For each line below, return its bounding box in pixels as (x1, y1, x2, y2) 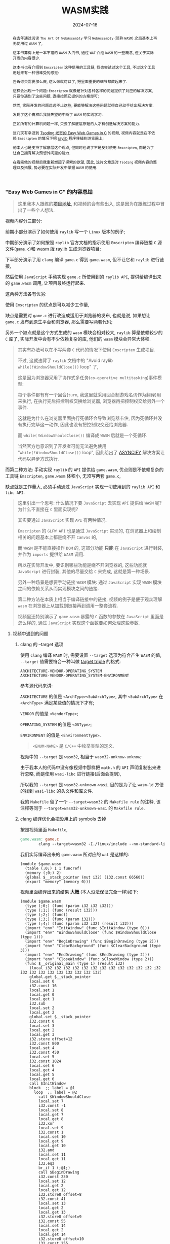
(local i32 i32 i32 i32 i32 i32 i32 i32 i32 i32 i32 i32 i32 (29, 965, 161, 970)
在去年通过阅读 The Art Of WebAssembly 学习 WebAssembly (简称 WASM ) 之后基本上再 (12, 35, 157, 41)
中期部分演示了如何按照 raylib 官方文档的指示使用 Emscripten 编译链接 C (5, 240, 157, 246)
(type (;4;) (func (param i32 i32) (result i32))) (24, 921, 134, 926)
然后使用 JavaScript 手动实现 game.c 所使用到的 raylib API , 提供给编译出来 (5, 274, 162, 280)
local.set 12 (38, 1179, 66, 1184)
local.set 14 (38, 1223, 66, 1228)
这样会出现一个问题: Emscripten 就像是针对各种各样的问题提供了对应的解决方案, (12, 88, 153, 94)
